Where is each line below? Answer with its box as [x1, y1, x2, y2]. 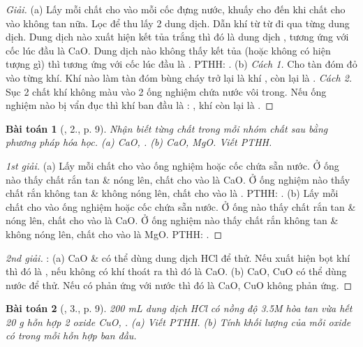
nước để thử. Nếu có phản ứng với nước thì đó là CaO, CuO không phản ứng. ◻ [6, 277, 353, 292]
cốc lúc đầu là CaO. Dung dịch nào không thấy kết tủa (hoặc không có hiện [6, 43, 331, 57]
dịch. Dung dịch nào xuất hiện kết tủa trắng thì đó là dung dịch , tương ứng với [6, 29, 349, 44]
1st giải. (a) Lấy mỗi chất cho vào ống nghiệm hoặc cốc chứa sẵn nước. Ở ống [6, 158, 339, 172]
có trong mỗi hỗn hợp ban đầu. [6, 328, 137, 343]
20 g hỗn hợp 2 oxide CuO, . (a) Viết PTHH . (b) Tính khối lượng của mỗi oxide [6, 314, 351, 329]
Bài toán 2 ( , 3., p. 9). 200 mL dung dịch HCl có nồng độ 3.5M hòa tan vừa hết [6, 301, 353, 316]
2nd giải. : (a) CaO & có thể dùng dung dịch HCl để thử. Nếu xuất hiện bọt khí [6, 250, 350, 265]
